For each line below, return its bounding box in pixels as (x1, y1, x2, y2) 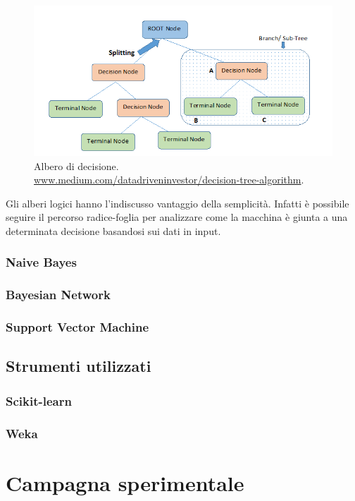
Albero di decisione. (34, 158, 119, 173)
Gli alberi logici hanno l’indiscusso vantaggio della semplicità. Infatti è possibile (6, 195, 349, 210)
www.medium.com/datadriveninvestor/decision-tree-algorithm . (34, 172, 304, 187)
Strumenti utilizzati (6, 355, 151, 377)
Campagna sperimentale (6, 468, 244, 497)
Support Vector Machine (6, 318, 149, 336)
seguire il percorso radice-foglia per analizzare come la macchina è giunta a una (6, 210, 348, 224)
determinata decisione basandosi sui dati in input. (6, 223, 221, 238)
